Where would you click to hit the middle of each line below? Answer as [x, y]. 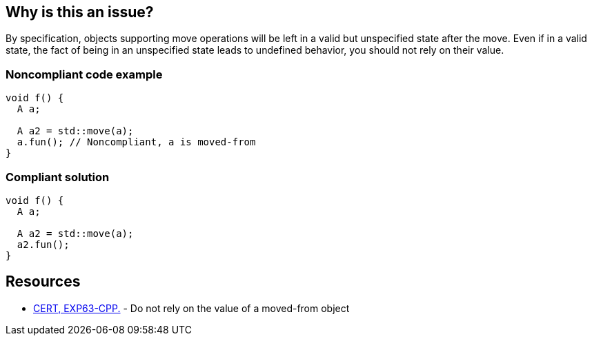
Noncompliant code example [84, 74]
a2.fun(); [43, 244]
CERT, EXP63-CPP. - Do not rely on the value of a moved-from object [191, 308]
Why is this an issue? [80, 12]
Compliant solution [58, 177]
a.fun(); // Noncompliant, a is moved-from [136, 142]
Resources [43, 282]
